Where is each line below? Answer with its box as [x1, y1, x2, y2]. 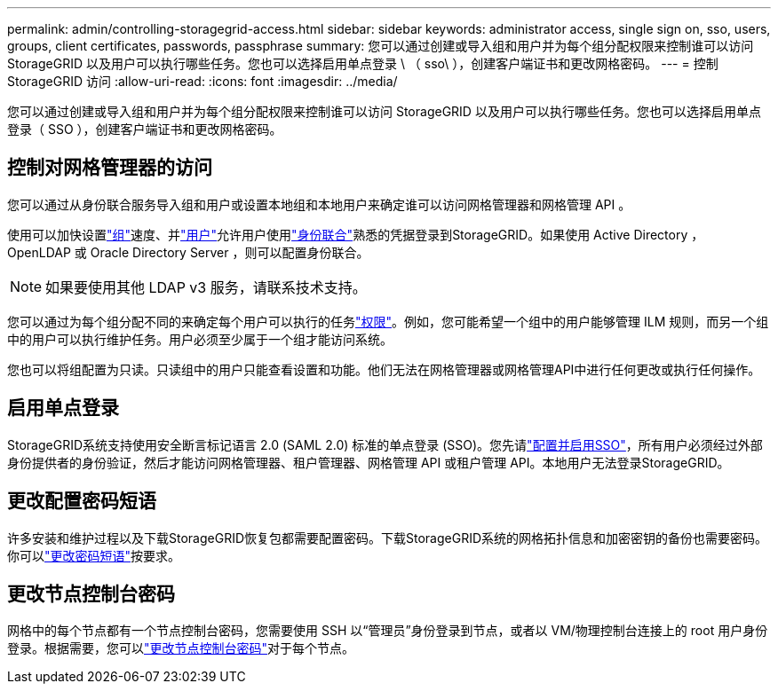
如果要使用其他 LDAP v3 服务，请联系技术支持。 [45, 278, 367, 296]
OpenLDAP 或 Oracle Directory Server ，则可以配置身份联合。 [7, 244, 369, 260]
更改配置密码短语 [7, 490, 156, 513]
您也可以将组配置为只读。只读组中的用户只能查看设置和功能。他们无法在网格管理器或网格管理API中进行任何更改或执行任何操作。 [7, 361, 761, 377]
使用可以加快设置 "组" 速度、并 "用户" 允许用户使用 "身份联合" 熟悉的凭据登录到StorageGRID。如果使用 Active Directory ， [7, 226, 704, 242]
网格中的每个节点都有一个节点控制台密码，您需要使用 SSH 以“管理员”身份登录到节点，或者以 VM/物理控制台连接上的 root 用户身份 [7, 623, 768, 639]
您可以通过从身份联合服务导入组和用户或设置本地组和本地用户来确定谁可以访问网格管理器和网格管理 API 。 [7, 196, 631, 212]
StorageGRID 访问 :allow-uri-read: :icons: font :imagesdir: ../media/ [7, 74, 398, 89]
